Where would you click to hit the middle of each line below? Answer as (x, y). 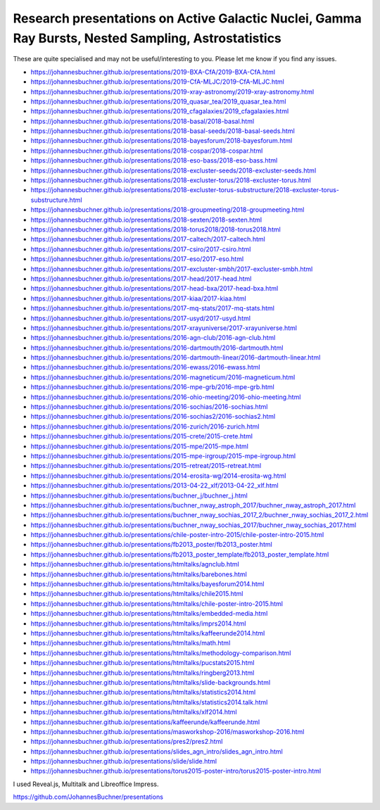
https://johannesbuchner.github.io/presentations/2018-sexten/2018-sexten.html (146, 220)
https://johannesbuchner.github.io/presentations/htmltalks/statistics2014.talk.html (149, 702)
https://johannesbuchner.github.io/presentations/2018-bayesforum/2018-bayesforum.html (161, 141)
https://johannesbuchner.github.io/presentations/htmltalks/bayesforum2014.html (147, 584)
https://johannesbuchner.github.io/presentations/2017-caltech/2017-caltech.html (148, 239)
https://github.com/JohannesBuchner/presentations (88, 797)
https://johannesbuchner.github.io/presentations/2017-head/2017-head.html (141, 279)
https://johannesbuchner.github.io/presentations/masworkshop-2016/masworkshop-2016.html (167, 731)
